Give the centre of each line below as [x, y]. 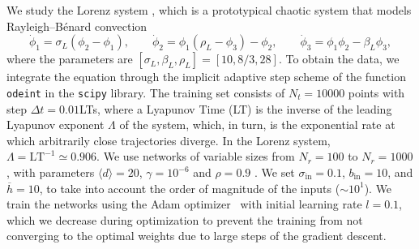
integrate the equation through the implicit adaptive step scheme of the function [206, 77]
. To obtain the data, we [339, 59]
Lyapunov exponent [56, 124]
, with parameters [51, 172]
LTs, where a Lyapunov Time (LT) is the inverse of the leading [235, 108]
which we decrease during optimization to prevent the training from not [185, 219]
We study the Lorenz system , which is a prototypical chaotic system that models [209, 10]
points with [376, 92]
